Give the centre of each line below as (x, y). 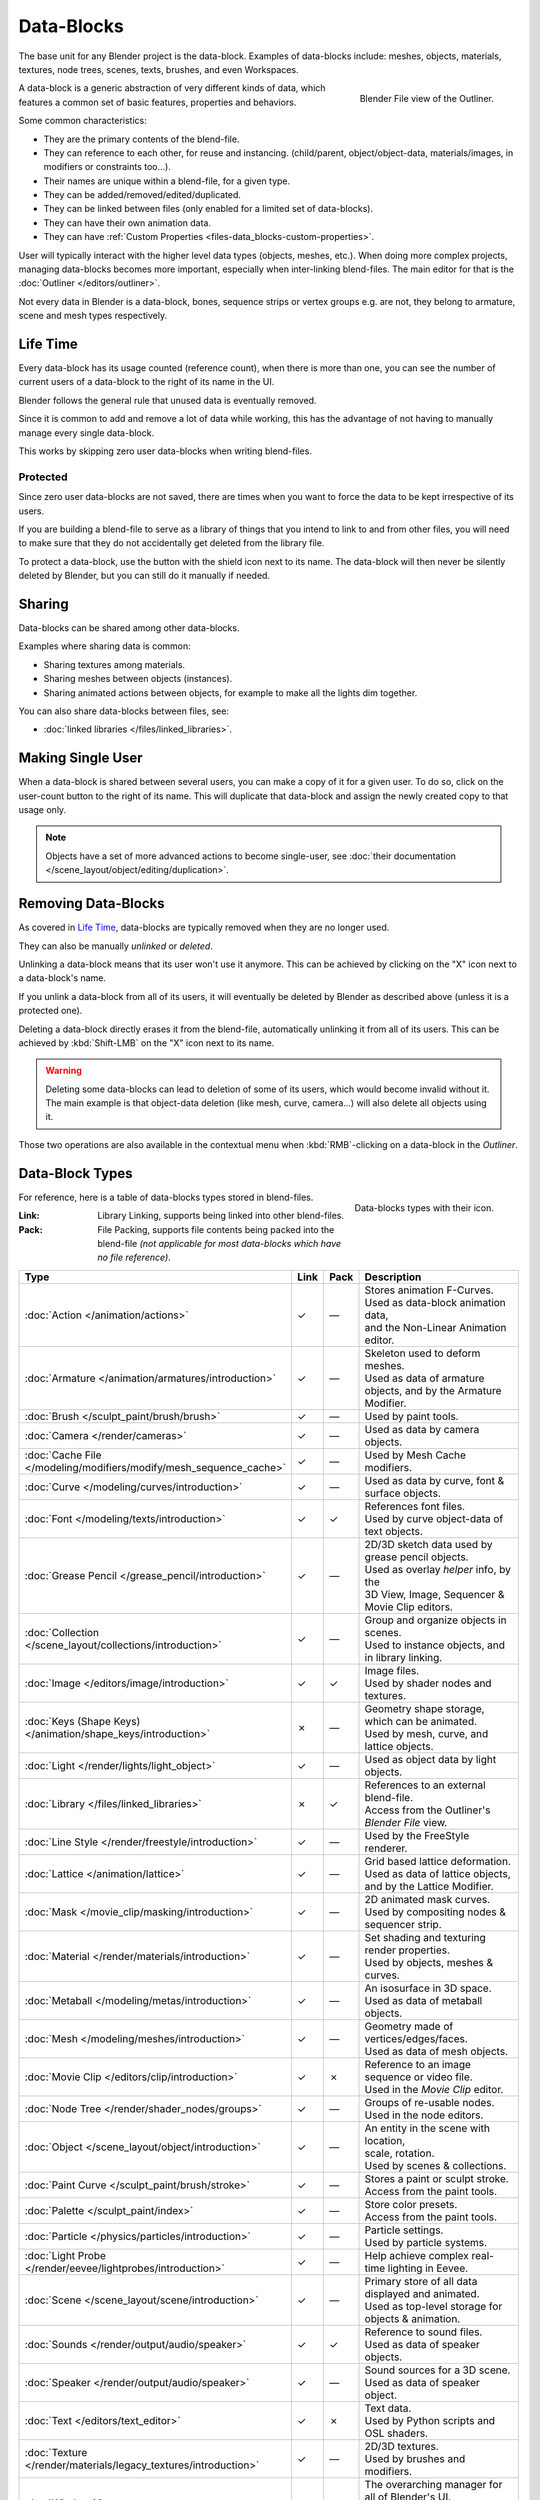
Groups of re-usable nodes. (429, 2102)
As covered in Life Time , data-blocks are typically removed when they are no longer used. (204, 927)
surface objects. (403, 1493)
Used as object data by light (430, 1759)
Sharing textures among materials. (114, 664)
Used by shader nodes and (428, 1683)
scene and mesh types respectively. (93, 316)
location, (385, 2140)
